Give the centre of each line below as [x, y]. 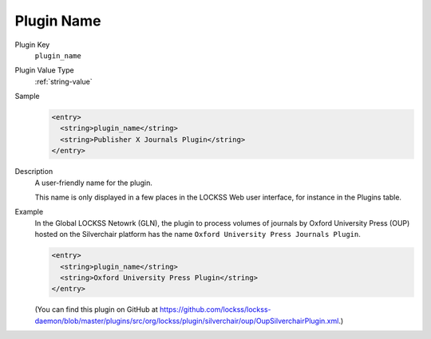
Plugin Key [32, 45]
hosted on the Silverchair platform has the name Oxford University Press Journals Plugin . [198, 235]
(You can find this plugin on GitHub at [97, 309]
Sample [27, 97]
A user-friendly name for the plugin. [94, 183]
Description [34, 171]
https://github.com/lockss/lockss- [215, 309]
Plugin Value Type [45, 70]
